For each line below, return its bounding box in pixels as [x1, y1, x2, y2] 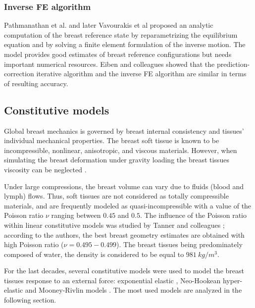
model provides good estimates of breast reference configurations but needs [4, 49, 232, 59]
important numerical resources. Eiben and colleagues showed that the [4, 58, 215, 69]
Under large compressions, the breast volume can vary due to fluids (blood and [4, 181, 244, 191]
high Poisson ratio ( [4, 239, 64, 250]
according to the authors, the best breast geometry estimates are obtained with [4, 229, 245, 240]
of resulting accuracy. [4, 78, 68, 88]
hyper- [222, 275, 243, 285]
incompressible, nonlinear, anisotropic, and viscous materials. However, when [4, 145, 237, 155]
